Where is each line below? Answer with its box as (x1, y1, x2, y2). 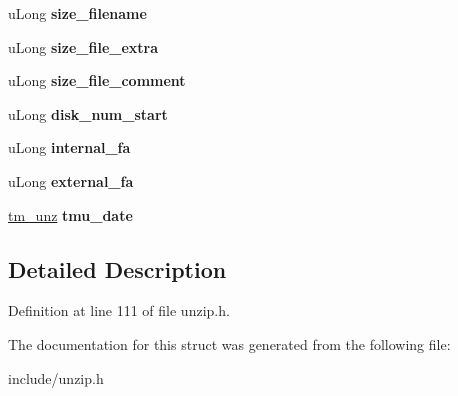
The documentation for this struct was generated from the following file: (8, 333, 451, 354)
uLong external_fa (8, 170, 134, 191)
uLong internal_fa (8, 137, 131, 158)
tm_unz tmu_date (8, 204, 133, 225)
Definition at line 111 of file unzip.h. (8, 300, 230, 321)
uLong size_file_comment (8, 70, 186, 91)
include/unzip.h (8, 367, 104, 388)
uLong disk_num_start (8, 103, 168, 124)
